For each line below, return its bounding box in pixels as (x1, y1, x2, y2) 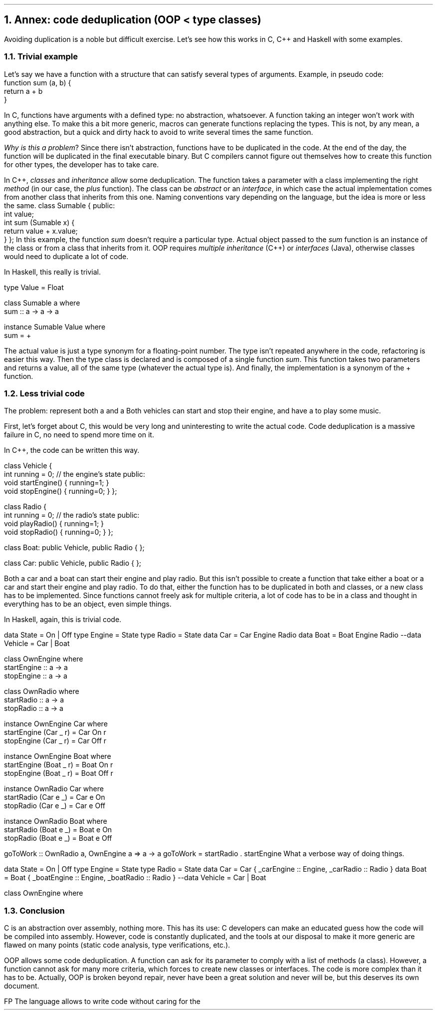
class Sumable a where (4, 298, 80, 307)
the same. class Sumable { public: (4, 201, 115, 210)
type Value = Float (4, 283, 64, 292)
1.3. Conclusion (4, 905, 65, 916)
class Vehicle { (4, 461, 52, 470)
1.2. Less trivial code (4, 388, 85, 398)
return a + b (4, 86, 43, 95)
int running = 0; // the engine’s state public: (4, 470, 145, 479)
